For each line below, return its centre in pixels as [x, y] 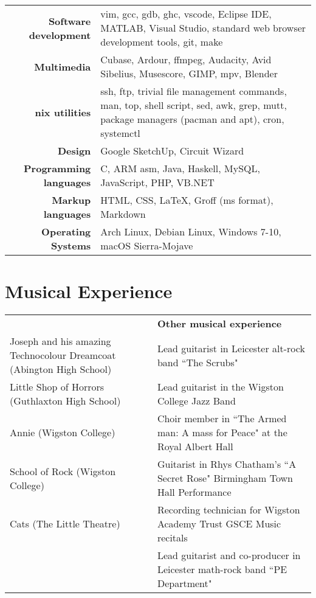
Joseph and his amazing [60, 341]
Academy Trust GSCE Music [219, 524]
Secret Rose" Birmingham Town [225, 478]
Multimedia [63, 66]
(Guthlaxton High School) [65, 401]
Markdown [123, 214]
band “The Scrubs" [197, 362]
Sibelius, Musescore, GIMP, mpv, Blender [189, 73]
